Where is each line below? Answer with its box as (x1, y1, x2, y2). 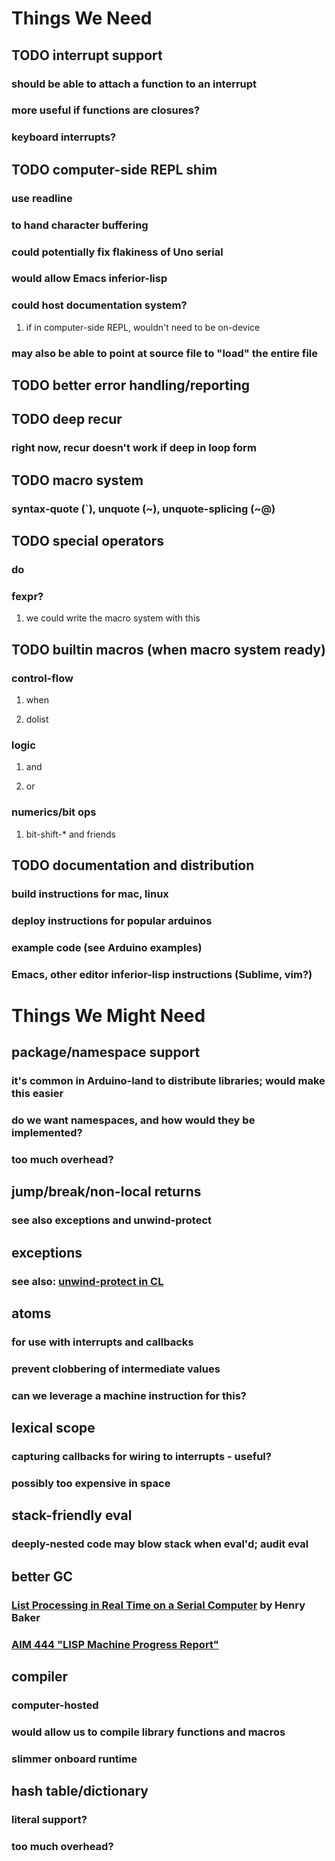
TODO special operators (11, 533, 165, 550)
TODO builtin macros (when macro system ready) (11, 641, 326, 658)
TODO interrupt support (11, 47, 163, 64)
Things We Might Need (11, 1004, 206, 1027)
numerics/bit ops (11, 805, 97, 819)
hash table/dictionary (11, 1783, 149, 1800)
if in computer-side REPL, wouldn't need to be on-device (25, 321, 261, 333)
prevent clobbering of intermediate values (11, 1362, 221, 1376)
